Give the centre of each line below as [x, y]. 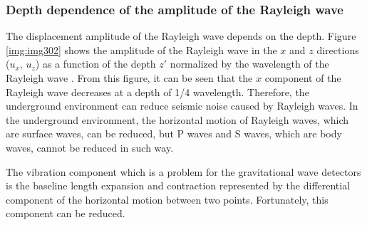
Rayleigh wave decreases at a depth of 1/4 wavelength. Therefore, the [157, 91]
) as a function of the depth [95, 64]
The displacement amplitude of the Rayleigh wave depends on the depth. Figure [181, 36]
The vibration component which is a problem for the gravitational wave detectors [183, 171]
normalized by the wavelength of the [249, 64]
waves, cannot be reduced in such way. [90, 147]
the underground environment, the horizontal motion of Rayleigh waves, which [177, 119]
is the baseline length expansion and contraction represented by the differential [178, 185]
